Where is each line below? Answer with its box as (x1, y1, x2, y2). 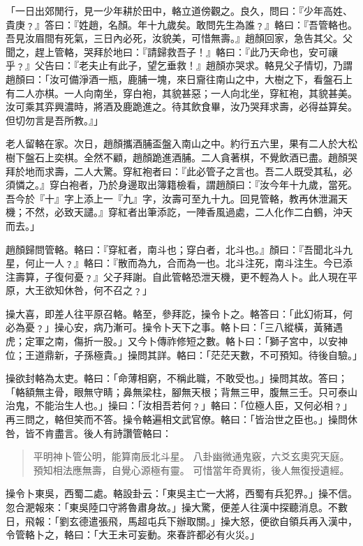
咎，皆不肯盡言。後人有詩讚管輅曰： (6, 425, 172, 440)
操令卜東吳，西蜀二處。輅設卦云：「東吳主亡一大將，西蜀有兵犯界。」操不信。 (6, 486, 357, 501)
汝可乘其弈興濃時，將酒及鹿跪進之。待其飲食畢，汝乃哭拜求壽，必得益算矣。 (6, 99, 357, 114)
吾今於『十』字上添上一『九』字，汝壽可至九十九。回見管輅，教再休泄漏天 (6, 191, 348, 205)
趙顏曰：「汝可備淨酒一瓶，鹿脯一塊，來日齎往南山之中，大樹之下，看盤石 (6, 71, 343, 86)
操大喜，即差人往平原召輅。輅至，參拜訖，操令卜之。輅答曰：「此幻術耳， (6, 306, 343, 320)
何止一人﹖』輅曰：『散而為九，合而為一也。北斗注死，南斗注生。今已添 (24, 256, 353, 270)
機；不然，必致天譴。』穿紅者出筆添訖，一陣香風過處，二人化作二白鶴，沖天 (6, 205, 353, 219)
